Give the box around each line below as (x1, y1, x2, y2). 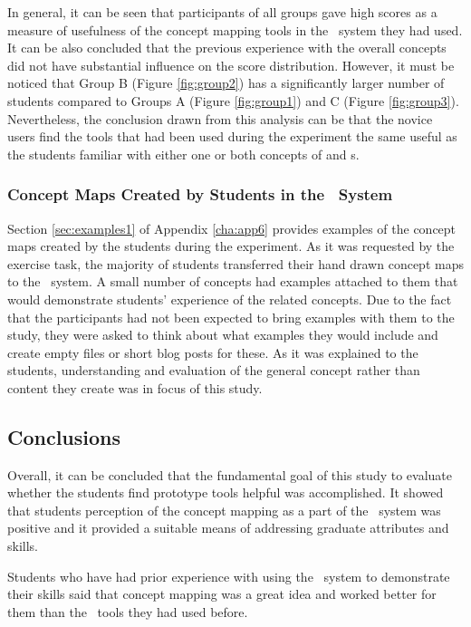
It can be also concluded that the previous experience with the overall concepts (7, 38, 447, 57)
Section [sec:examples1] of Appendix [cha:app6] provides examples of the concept (7, 218, 457, 237)
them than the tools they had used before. (7, 602, 248, 621)
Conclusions (7, 422, 121, 450)
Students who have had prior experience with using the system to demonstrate (7, 566, 450, 585)
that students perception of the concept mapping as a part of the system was (7, 500, 441, 519)
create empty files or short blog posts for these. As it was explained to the (7, 342, 418, 362)
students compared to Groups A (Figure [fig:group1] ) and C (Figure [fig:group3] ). (7, 91, 459, 110)
